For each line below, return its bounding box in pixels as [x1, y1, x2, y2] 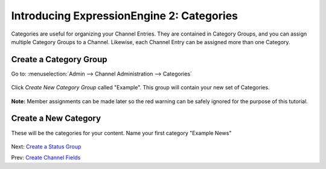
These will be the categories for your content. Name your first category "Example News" [11, 129, 232, 136]
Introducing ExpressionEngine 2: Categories [11, 9, 238, 22]
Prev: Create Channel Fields [11, 154, 81, 161]
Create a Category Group [11, 54, 107, 65]
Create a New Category [11, 113, 101, 124]
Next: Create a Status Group [11, 142, 81, 150]
